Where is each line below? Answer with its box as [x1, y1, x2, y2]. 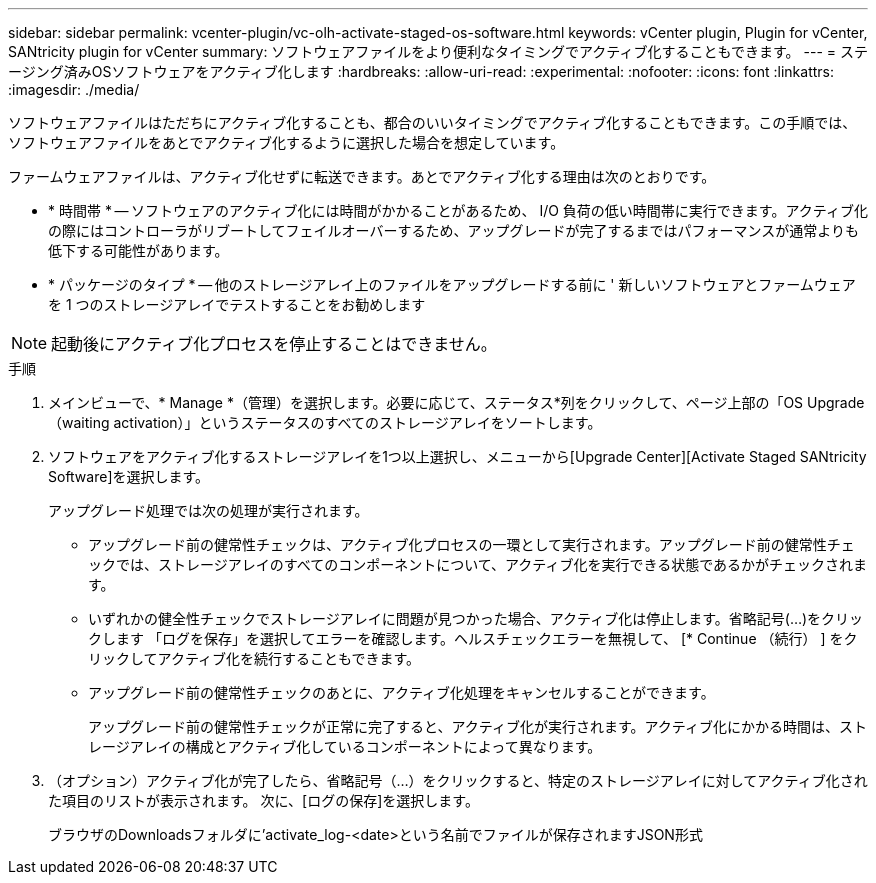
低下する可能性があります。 [48, 242, 229, 259]
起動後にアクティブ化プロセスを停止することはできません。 [51, 334, 497, 354]
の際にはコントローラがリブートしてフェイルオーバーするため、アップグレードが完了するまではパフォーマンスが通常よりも [48, 222, 859, 239]
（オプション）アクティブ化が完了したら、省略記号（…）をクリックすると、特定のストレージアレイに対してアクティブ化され [48, 772, 868, 789]
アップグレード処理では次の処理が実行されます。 [48, 502, 369, 519]
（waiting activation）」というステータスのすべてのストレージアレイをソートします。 [48, 414, 602, 431]
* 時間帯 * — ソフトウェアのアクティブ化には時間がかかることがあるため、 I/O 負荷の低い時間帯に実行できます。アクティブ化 [48, 202, 868, 219]
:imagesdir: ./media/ [8, 81, 140, 98]
